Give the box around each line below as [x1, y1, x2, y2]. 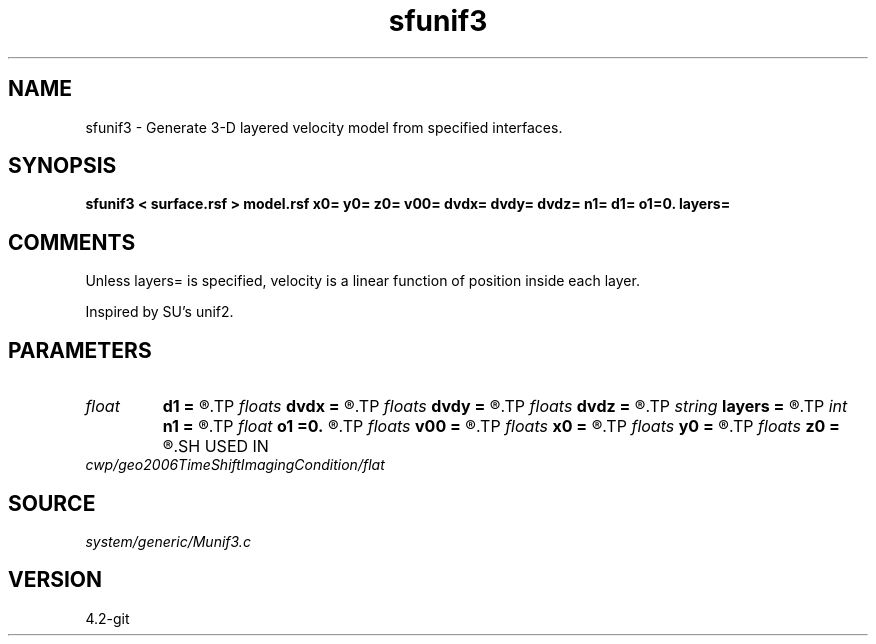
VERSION [8, 567, 103, 593]
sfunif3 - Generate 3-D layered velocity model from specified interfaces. [85, 118, 563, 136]
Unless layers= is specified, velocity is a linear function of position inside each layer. [85, 272, 640, 290]
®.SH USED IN [162, 436, 269, 457]
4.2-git [85, 609, 130, 627]
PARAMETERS [8, 337, 152, 363]
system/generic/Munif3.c [85, 532, 251, 550]
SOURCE [8, 490, 96, 516]
